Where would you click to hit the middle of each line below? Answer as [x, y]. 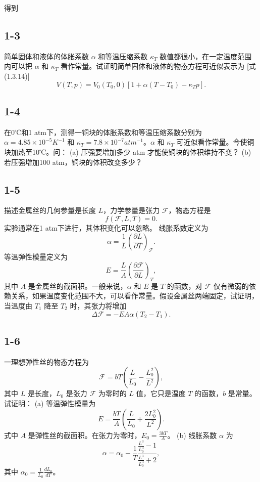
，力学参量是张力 [132, 210]
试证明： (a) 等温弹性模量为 [50, 403]
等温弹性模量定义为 [36, 257]
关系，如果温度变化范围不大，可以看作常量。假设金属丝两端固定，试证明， [135, 296]
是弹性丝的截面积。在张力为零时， [85, 435]
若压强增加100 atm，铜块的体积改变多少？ [73, 162]
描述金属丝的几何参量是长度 [50, 210]
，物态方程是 [190, 210]
